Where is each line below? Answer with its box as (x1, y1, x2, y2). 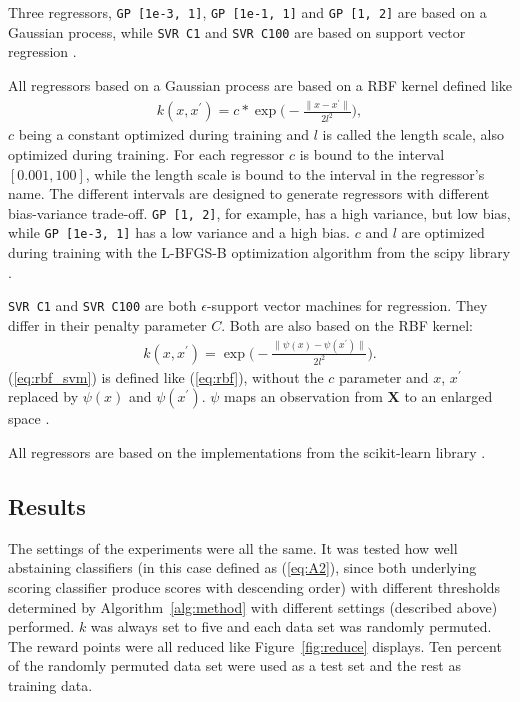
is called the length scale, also (322, 124, 504, 145)
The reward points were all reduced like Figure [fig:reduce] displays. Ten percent (8, 635, 502, 656)
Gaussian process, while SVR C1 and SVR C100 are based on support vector (8, 21, 466, 42)
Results (8, 491, 86, 522)
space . (8, 408, 50, 429)
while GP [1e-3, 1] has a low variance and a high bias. (8, 222, 350, 243)
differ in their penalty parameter (8, 314, 207, 335)
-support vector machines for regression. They (206, 295, 488, 316)
